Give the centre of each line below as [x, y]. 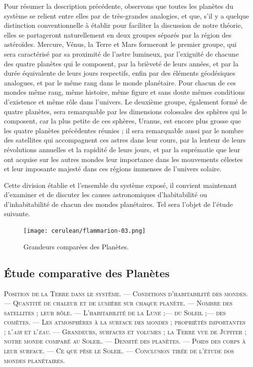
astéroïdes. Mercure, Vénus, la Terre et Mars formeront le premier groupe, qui [120, 44]
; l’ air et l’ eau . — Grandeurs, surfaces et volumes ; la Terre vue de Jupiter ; [125, 331]
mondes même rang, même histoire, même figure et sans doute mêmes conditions [125, 92]
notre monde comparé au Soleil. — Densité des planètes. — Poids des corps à [125, 341]
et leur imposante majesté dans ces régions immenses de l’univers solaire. [113, 169]
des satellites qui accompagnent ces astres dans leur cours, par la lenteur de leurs [125, 140]
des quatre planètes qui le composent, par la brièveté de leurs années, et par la [121, 63]
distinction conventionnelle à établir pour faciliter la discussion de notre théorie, [123, 25]
